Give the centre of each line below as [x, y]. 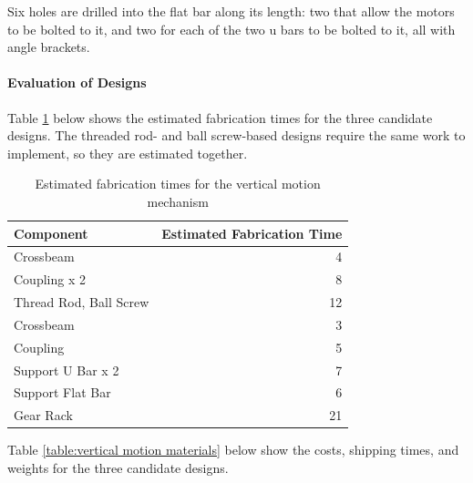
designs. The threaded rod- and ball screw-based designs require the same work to [236, 135]
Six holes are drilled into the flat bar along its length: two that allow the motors [231, 11]
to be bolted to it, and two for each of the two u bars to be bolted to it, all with [231, 29]
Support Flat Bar [62, 392]
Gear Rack [43, 415]
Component [51, 233]
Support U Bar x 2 [67, 370]
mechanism [178, 201]
